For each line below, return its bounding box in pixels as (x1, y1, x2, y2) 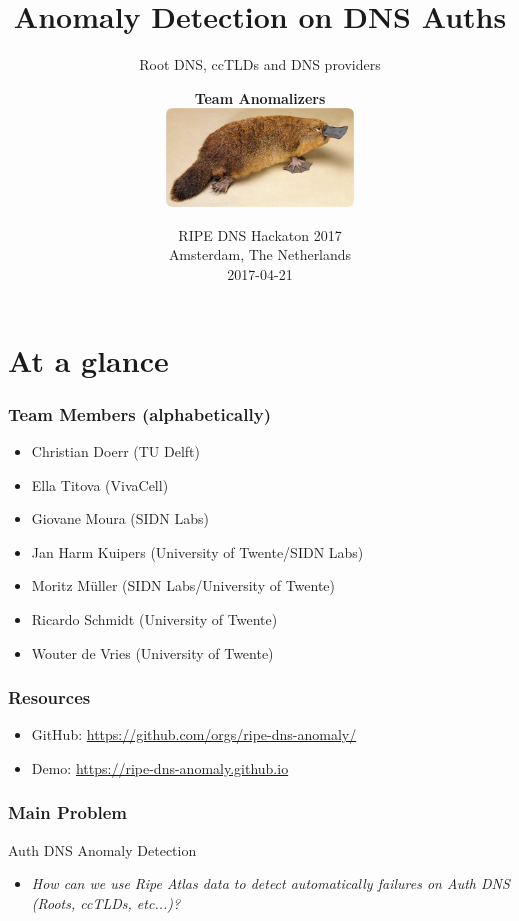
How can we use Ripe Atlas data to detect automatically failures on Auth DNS (31, 873, 510, 894)
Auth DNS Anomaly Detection (8, 839, 197, 860)
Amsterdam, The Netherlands (168, 244, 352, 265)
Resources (8, 685, 91, 710)
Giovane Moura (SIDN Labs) (31, 508, 209, 529)
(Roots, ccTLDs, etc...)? (31, 892, 181, 913)
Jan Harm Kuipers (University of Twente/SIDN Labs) (31, 541, 364, 562)
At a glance (8, 339, 169, 380)
